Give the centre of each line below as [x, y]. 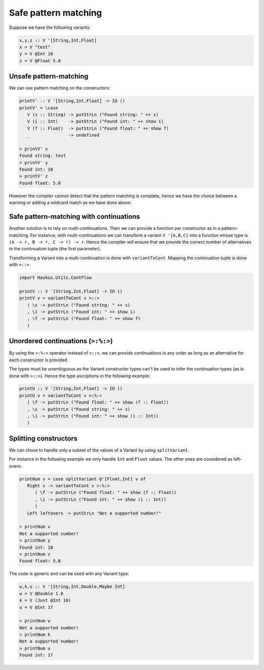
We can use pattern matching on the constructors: [60, 88]
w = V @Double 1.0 [41, 593]
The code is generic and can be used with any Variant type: [69, 574]
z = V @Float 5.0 [40, 61]
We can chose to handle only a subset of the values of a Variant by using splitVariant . [99, 450]
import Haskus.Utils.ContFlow [55, 278]
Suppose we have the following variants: [50, 27]
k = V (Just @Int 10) [45, 601]
